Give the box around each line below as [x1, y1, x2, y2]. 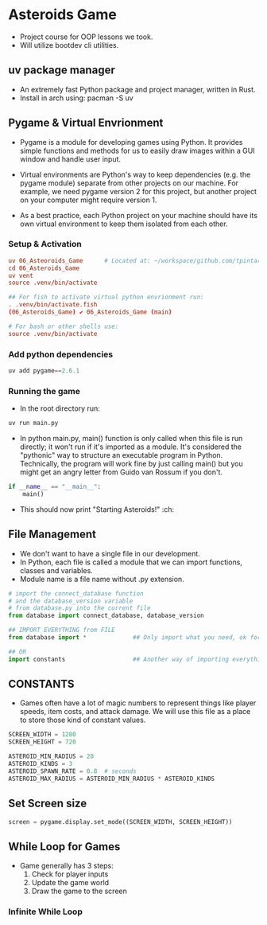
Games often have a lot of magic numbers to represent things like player [19, 698, 257, 708]
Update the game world [31, 878, 110, 888]
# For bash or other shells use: [8, 322, 119, 330]
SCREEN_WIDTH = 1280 [8, 731, 77, 739]
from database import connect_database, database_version [8, 611, 204, 620]
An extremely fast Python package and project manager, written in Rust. [19, 84, 256, 94]
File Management [8, 528, 97, 541]
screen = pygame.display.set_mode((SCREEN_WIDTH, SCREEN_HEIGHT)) [8, 818, 233, 825]
